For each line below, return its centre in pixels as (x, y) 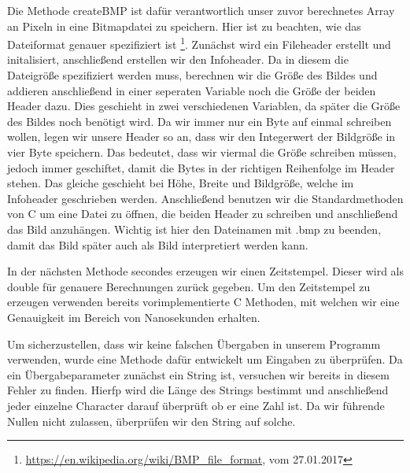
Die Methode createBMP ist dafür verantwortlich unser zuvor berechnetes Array (201, 10)
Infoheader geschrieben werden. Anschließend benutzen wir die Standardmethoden (205, 198)
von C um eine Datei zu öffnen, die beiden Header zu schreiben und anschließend (203, 214)
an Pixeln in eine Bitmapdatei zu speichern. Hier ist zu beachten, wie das (184, 26)
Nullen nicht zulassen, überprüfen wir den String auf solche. (151, 421)
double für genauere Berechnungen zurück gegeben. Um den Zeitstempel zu (189, 286)
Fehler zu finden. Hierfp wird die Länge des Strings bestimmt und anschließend (198, 390)
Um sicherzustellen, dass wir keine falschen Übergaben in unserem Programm (194, 344)
